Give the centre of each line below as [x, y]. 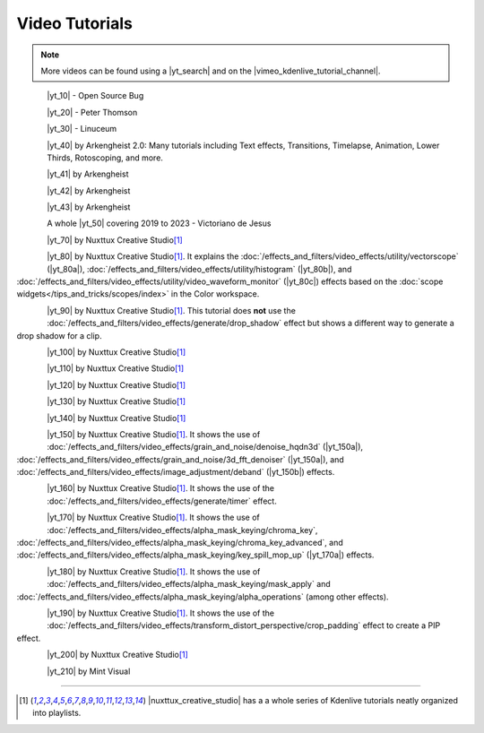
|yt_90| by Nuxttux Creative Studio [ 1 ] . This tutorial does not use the [171, 310]
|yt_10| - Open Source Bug [95, 96]
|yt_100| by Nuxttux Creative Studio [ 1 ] [117, 352]
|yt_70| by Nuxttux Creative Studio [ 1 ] [115, 240]
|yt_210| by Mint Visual [89, 671]
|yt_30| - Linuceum [82, 129]
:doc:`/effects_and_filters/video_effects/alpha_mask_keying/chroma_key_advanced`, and [180, 543]
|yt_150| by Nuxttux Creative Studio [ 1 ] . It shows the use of [154, 434]
